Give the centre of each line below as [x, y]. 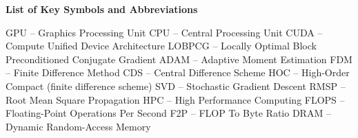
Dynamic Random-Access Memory [78, 126]
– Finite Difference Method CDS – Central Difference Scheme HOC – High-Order [178, 72]
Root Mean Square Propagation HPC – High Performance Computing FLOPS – [175, 99]
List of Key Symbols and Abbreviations [102, 9]
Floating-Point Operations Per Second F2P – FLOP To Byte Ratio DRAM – [168, 113]
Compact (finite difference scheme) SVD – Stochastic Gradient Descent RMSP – [176, 85]
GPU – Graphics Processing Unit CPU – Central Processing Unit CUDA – [164, 32]
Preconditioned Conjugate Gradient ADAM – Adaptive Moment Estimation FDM [179, 59]
